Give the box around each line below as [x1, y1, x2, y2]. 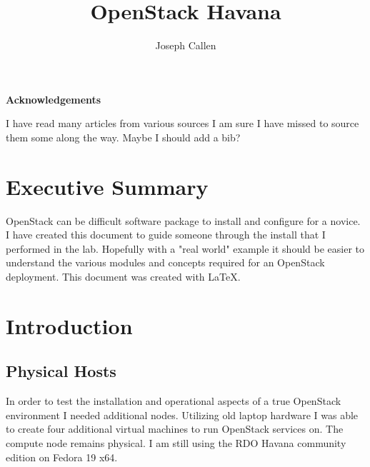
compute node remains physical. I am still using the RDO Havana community [6, 435, 346, 450]
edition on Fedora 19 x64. [6, 449, 118, 464]
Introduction [6, 311, 133, 340]
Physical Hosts [6, 360, 116, 382]
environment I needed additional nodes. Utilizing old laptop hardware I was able [6, 407, 359, 422]
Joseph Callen [155, 38, 216, 53]
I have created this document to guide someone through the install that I [6, 227, 326, 242]
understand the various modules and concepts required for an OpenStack [6, 255, 325, 270]
